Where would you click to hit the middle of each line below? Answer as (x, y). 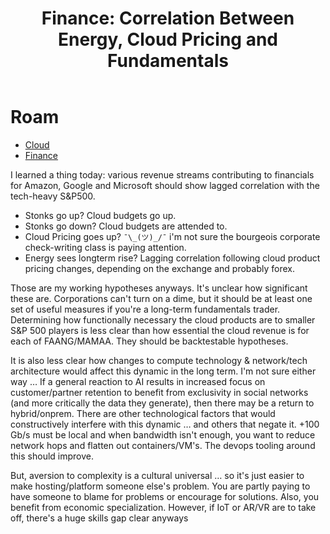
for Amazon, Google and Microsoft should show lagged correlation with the (165, 185)
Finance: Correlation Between (168, 18)
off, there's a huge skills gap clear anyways (99, 518)
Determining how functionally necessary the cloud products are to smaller (163, 319)
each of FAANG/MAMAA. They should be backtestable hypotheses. (149, 341)
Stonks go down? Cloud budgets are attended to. (126, 226)
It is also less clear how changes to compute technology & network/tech (159, 360)
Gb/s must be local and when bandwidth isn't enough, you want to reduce (163, 434)
